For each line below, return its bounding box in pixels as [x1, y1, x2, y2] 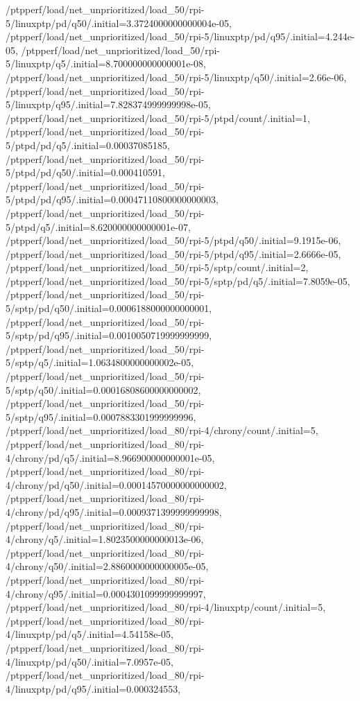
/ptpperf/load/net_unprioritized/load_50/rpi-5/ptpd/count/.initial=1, [6, 110, 310, 125]
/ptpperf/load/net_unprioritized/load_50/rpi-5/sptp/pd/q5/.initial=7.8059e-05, [6, 273, 350, 288]
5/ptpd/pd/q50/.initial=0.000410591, [6, 165, 165, 180]
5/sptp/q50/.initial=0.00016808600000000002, [6, 382, 201, 397]
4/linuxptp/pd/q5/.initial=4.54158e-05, [6, 627, 173, 641]
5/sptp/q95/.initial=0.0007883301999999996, [6, 409, 196, 424]
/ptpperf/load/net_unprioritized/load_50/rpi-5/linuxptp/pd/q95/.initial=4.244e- [6, 29, 355, 44]
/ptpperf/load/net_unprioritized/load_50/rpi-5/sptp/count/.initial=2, [6, 260, 309, 275]
